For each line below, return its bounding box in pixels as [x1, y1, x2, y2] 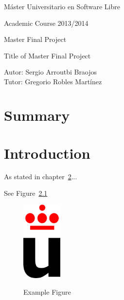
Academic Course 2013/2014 [4, 18, 89, 28]
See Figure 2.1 [4, 187, 48, 198]
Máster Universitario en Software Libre [4, 1, 120, 11]
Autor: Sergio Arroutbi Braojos [4, 67, 97, 77]
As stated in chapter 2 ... [4, 171, 77, 182]
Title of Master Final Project [4, 50, 91, 60]
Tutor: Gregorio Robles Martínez [4, 76, 102, 86]
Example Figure [23, 286, 71, 297]
